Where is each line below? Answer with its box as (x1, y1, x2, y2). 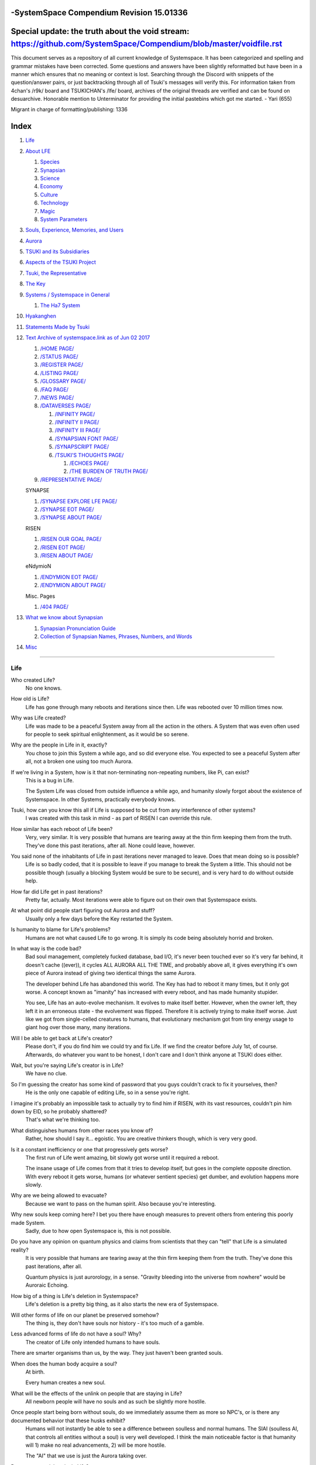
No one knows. (25, 684, 62, 691)
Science (40, 175, 60, 182)
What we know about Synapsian (25, 614, 104, 621)
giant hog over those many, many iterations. (25, 1024, 132, 1031)
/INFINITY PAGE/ (54, 410, 95, 417)
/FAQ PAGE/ (40, 386, 68, 393)
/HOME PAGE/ (40, 345, 74, 352)
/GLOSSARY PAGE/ (40, 378, 86, 385)
